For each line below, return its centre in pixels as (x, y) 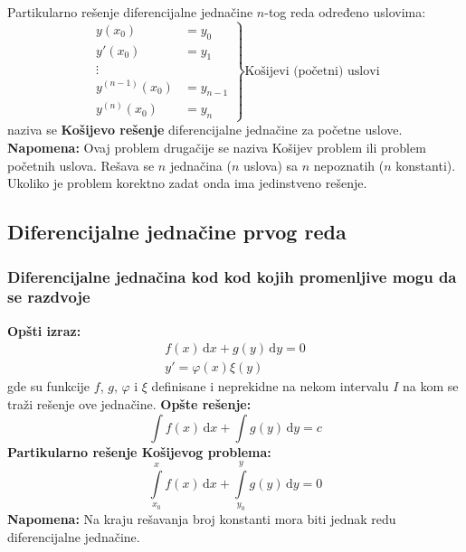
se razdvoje (49, 297)
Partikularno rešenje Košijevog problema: (139, 451)
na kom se (431, 386)
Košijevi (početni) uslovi (312, 71)
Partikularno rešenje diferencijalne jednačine (130, 12)
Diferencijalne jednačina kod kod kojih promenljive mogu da (232, 276)
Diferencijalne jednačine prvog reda (177, 232)
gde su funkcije (49, 386)
